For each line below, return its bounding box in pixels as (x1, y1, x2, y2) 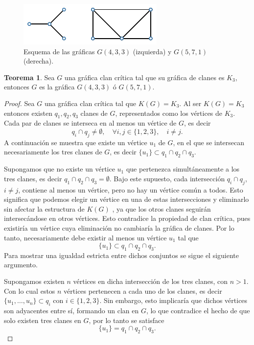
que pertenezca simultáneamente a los (126, 164, 240, 174)
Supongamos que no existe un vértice (4, 164, 115, 174)
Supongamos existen (4, 276, 65, 286)
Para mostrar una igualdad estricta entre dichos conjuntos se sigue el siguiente (4, 250, 239, 260)
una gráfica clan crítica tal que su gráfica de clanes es (64, 72, 225, 82)
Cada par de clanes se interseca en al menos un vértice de (4, 118, 177, 128)
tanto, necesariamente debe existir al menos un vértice (4, 232, 167, 242)
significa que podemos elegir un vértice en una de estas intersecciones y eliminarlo (4, 194, 249, 204)
